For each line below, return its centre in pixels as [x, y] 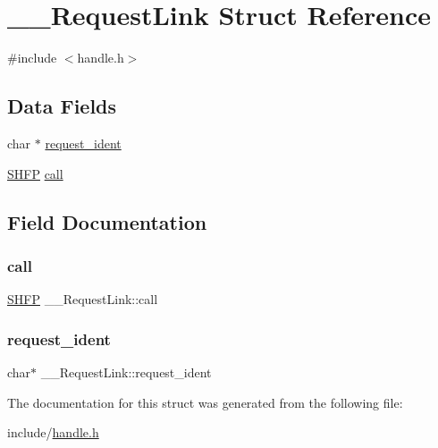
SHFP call [35, 173]
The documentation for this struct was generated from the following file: [205, 402]
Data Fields [62, 106]
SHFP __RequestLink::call [83, 299]
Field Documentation [107, 221]
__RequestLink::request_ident [126, 372]
